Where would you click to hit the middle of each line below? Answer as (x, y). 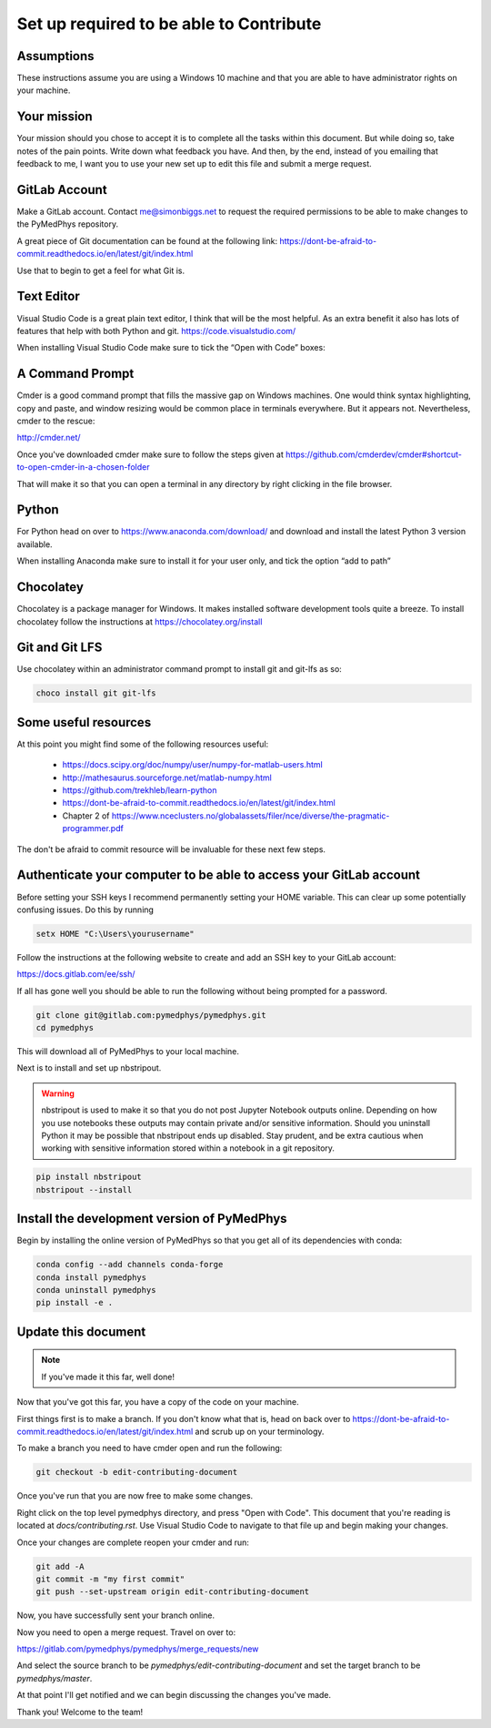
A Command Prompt (75, 374)
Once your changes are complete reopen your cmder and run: (133, 1542)
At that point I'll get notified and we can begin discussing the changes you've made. (174, 1695)
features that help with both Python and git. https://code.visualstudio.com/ (156, 330)
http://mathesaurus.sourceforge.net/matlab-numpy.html (167, 778)
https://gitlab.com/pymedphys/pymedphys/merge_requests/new (138, 1649)
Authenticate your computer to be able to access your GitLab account (218, 875)
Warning (58, 1093)
